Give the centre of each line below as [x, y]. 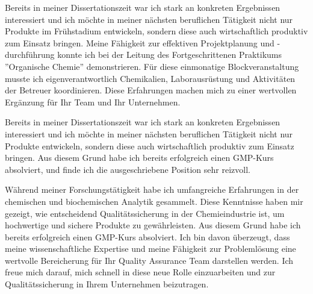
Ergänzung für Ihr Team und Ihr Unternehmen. [93, 102]
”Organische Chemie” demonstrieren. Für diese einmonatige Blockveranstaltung [152, 66]
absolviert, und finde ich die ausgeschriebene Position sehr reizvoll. [128, 169]
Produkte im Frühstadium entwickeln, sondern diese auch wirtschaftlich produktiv [156, 31]
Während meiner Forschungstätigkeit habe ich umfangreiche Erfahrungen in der [152, 189]
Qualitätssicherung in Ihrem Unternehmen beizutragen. [107, 284]
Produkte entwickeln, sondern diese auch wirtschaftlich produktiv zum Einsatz [150, 145]
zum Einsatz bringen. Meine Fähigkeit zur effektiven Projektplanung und [140, 42]
